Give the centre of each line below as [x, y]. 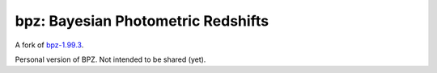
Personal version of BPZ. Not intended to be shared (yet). [110, 59]
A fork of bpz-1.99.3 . [49, 45]
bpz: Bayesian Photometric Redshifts [142, 21]
